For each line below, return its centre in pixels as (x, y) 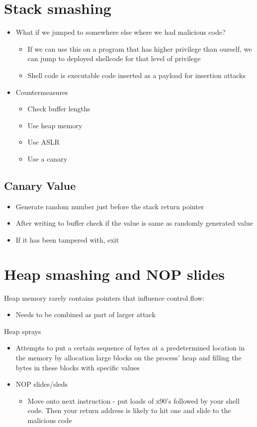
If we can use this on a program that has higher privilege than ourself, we (140, 48)
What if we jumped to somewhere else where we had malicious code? (121, 32)
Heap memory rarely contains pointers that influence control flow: (104, 298)
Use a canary (47, 158)
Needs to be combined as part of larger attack (86, 314)
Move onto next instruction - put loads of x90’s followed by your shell (133, 400)
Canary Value (40, 185)
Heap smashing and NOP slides (114, 274)
